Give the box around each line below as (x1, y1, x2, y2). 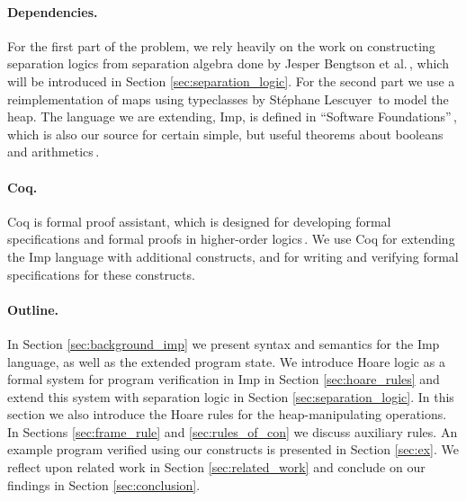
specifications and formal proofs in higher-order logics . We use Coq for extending (7, 229, 455, 248)
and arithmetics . (7, 142, 100, 161)
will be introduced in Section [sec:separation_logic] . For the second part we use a (7, 71, 455, 90)
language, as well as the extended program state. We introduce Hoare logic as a (7, 352, 445, 371)
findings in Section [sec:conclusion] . (7, 475, 201, 494)
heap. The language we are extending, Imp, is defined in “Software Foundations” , (7, 107, 457, 126)
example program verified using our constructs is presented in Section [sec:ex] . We (7, 440, 459, 459)
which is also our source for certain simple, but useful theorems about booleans (7, 124, 444, 143)
